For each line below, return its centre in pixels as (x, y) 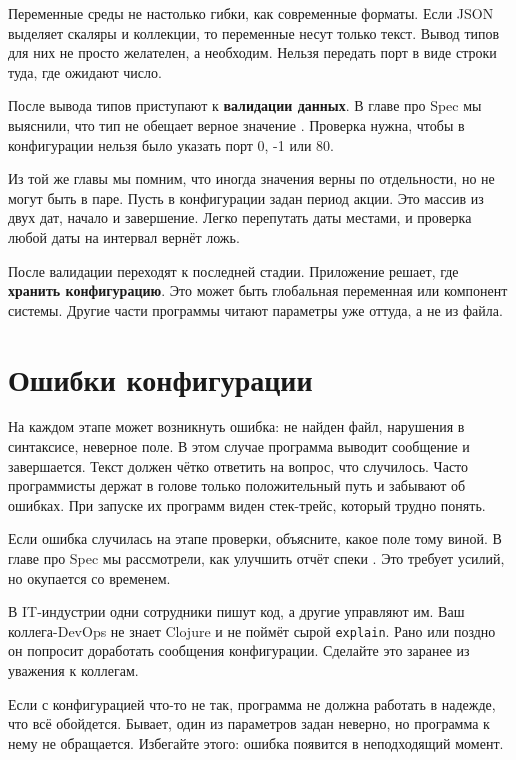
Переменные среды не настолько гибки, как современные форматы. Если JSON (251, 13)
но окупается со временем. (89, 577)
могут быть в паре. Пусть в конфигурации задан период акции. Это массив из (246, 197)
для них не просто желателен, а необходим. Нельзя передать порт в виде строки (252, 52)
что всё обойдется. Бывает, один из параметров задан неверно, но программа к (249, 723)
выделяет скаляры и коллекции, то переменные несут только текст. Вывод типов (254, 32)
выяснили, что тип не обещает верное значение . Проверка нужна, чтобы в (236, 124)
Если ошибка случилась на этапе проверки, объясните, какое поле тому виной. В (255, 538)
